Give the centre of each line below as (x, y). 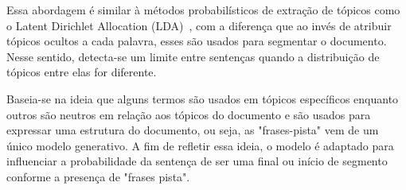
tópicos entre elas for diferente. (82, 72)
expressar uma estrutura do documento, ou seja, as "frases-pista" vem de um (193, 130)
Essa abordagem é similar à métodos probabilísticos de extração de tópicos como (203, 10)
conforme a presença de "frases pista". (98, 176)
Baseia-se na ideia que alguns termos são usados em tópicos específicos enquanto (203, 98)
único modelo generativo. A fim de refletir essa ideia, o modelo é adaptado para (200, 145)
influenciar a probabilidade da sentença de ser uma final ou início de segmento (197, 161)
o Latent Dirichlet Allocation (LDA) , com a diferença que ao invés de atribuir (199, 25)
